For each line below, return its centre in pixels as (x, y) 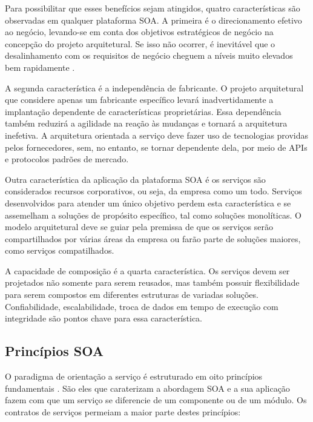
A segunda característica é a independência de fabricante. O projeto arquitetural (154, 87)
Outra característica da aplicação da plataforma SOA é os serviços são (135, 179)
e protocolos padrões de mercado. (67, 159)
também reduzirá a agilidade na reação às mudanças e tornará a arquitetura (146, 123)
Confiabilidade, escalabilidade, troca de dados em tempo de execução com (142, 306)
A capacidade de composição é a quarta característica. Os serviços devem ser (147, 270)
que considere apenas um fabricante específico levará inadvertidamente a (139, 100)
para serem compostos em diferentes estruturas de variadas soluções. (132, 295)
